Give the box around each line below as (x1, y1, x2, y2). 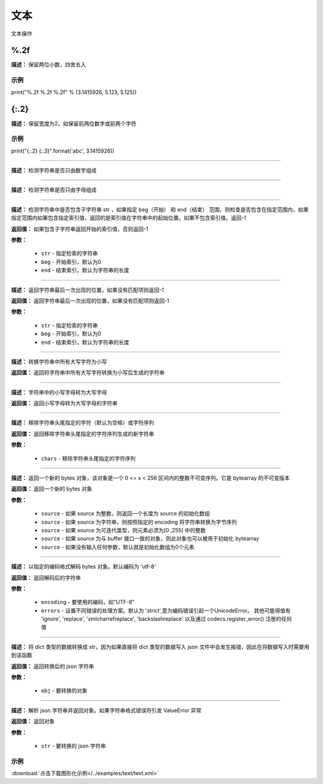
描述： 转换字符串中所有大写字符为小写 (11, 358, 107, 365)
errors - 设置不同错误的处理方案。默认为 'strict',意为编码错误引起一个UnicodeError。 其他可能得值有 (41, 607, 291, 614)
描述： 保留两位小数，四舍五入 (11, 61, 86, 68)
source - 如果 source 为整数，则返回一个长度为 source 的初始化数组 (41, 510, 211, 517)
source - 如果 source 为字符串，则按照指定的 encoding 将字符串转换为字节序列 (41, 518, 237, 526)
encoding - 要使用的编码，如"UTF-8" (41, 599, 135, 606)
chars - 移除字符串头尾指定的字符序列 (41, 454, 136, 462)
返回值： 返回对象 (11, 718, 55, 725)
